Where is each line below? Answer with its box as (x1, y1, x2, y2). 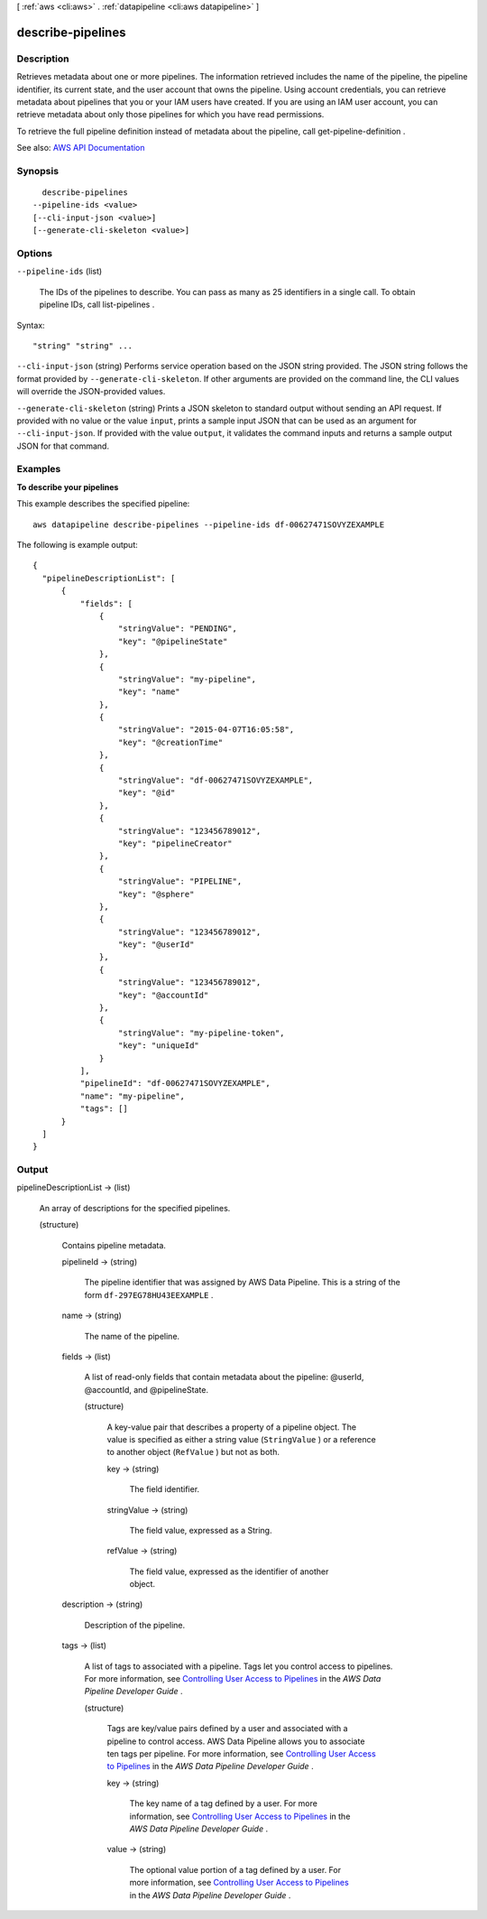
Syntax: (16, 320, 45, 330)
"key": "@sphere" (117, 889, 195, 899)
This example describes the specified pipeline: (16, 498, 190, 509)
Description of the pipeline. (84, 1619, 186, 1630)
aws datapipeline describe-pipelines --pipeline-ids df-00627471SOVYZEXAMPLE (32, 519, 385, 530)
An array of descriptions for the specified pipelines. (39, 1202, 231, 1213)
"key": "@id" (117, 788, 176, 798)
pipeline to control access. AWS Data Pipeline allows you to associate (106, 1736, 365, 1747)
